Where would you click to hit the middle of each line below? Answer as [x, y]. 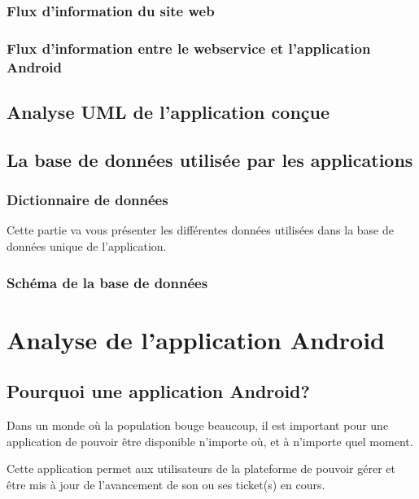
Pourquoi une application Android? [158, 391]
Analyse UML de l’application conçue [168, 112]
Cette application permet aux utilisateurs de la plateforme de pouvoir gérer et [201, 468]
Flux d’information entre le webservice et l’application [189, 48]
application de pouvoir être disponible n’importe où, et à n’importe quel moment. [210, 441]
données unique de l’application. [87, 245]
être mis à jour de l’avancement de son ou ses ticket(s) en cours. [166, 484]
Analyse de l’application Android [196, 339]
